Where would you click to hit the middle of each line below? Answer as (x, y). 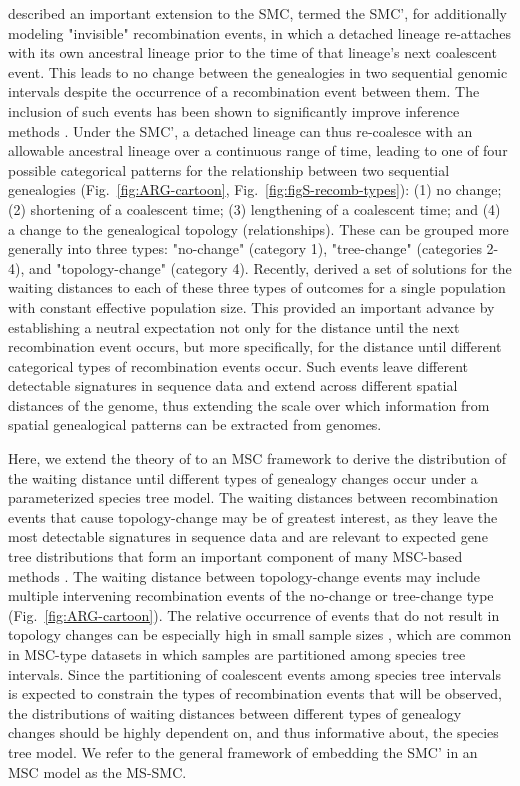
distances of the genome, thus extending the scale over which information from (249, 404)
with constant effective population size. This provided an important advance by (251, 306)
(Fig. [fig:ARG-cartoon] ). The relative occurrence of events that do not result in (254, 614)
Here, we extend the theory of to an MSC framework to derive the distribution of (257, 458)
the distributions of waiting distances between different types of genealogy (235, 712)
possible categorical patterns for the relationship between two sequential (229, 169)
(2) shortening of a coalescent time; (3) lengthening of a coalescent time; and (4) (254, 208)
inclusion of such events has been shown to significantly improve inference (234, 110)
